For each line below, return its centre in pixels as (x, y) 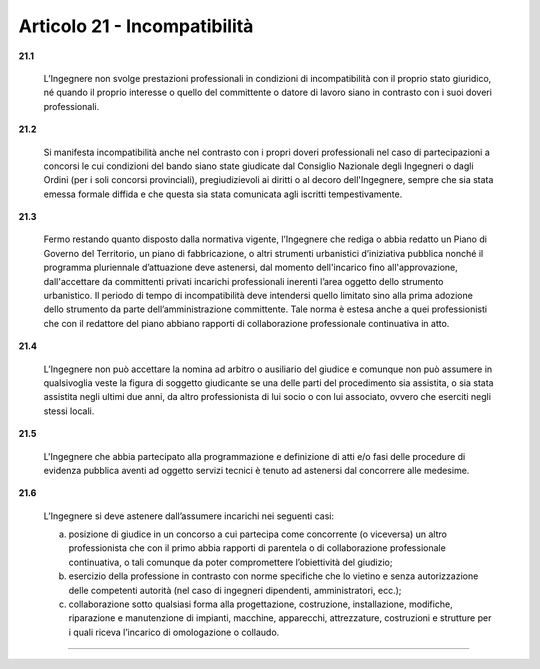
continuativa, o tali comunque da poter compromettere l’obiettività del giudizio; (230, 562)
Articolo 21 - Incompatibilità (136, 26)
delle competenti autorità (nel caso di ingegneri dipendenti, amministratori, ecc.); (235, 590)
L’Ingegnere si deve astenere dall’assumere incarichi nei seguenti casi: (189, 516)
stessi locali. (69, 411)
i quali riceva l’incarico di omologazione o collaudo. (174, 632)
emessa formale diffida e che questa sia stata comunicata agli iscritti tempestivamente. (223, 194)
